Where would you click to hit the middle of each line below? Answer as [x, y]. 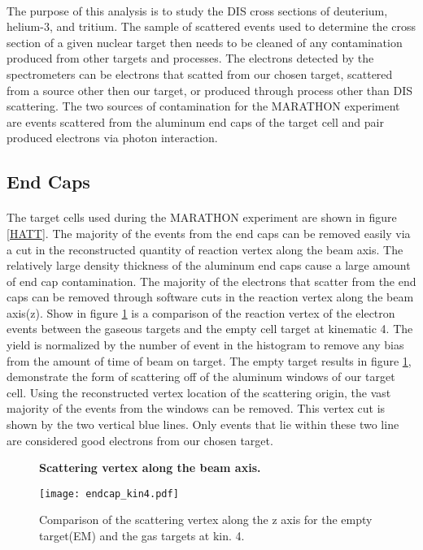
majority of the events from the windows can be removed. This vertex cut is [196, 408]
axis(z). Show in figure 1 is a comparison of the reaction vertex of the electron [201, 312]
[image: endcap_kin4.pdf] [109, 494]
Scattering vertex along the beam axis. [150, 468]
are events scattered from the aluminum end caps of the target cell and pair [195, 121]
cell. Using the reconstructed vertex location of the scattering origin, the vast [199, 392]
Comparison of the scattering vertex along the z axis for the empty [206, 520]
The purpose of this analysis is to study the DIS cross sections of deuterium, [197, 10]
